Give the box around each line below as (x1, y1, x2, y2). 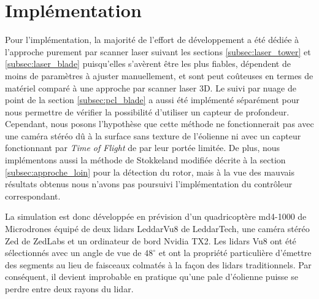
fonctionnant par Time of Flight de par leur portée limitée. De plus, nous (5, 141, 280, 154)
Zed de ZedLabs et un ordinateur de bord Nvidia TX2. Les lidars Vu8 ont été (5, 234, 296, 247)
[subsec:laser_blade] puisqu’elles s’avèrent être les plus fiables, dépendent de (5, 57, 291, 70)
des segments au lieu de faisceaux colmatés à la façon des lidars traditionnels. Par (5, 258, 312, 271)
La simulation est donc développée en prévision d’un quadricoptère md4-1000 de (5, 210, 307, 223)
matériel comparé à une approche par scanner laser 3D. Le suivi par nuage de (5, 81, 296, 94)
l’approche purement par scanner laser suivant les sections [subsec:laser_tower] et (5, 45, 311, 58)
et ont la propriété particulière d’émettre (158, 246, 312, 259)
